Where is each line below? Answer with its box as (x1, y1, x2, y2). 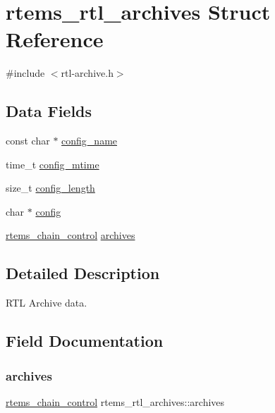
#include (6, 66, 45, 80)
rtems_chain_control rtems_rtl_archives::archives (6, 394, 225, 409)
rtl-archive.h (61, 66, 114, 80)
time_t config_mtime (6, 156, 99, 171)
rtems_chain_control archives (6, 228, 135, 242)
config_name (61, 133, 118, 148)
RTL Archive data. (6, 295, 87, 310)
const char (6, 133, 50, 148)
